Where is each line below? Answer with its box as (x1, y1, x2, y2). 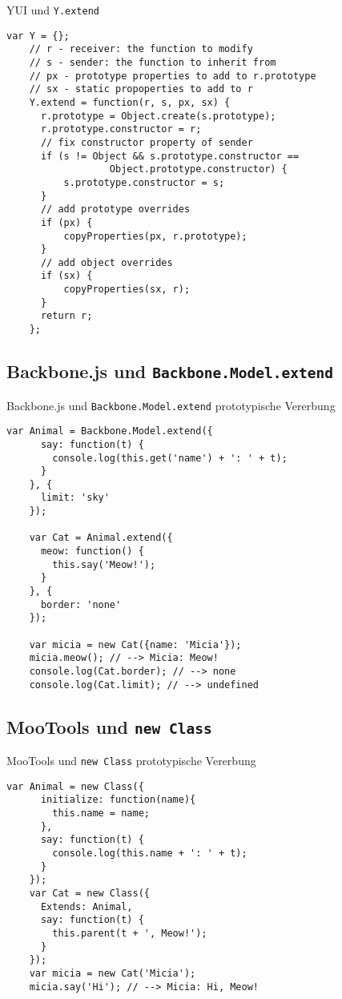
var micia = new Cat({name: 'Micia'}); (29, 638, 242, 651)
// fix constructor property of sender (40, 136, 253, 148)
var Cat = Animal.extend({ (29, 532, 173, 544)
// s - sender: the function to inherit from (29, 56, 276, 68)
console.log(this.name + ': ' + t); (52, 848, 247, 860)
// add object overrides (40, 256, 173, 268)
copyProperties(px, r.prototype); (63, 230, 247, 242)
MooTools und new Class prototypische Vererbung (6, 752, 256, 769)
